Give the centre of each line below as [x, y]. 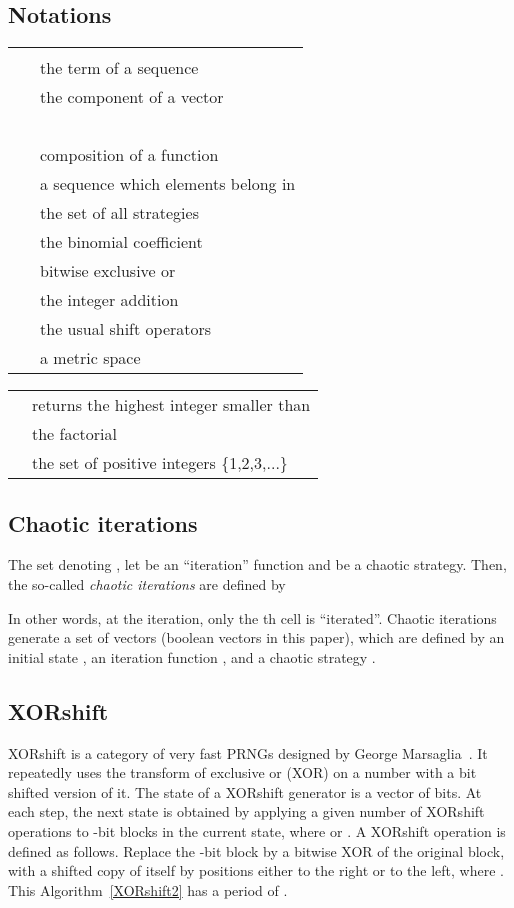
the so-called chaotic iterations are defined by [147, 584]
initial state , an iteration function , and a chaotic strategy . [192, 656]
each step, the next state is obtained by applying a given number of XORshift [246, 811]
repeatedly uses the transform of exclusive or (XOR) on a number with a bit [242, 772]
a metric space [90, 358]
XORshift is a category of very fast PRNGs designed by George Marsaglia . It [248, 752]
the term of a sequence [119, 68]
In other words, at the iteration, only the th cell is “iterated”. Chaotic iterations [252, 617]
